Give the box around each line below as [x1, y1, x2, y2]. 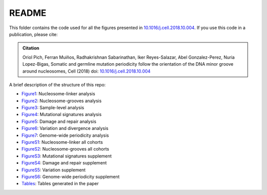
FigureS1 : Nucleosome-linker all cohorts [21, 139, 103, 145]
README [9, 7, 46, 18]
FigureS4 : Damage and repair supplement [21, 160, 107, 166]
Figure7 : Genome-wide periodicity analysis [21, 132, 109, 138]
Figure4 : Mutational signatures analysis [21, 112, 102, 117]
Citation [22, 45, 40, 51]
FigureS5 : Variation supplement [21, 167, 86, 173]
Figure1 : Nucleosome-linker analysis [21, 91, 95, 97]
